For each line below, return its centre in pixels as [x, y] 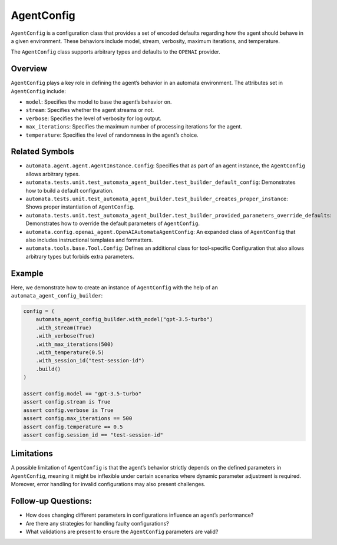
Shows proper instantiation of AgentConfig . [80, 207]
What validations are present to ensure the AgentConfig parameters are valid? [122, 531]
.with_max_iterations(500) [75, 344]
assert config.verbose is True [69, 410]
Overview [29, 69]
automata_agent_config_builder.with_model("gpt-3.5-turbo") [124, 319]
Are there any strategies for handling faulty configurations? [97, 523]
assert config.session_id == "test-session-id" [93, 435]
